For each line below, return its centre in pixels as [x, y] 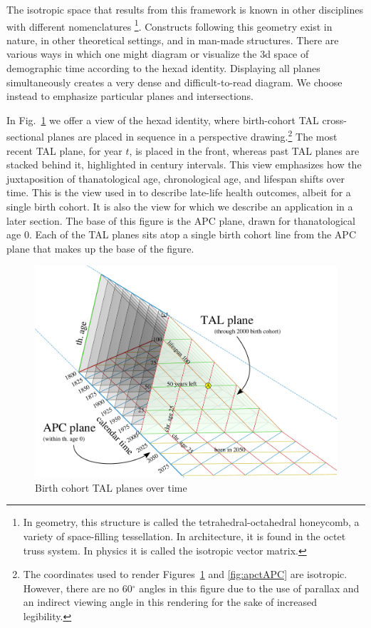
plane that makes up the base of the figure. [100, 248]
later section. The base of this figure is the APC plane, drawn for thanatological [181, 220]
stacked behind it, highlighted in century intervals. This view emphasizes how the [184, 164]
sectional [25, 137]
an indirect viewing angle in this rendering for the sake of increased [170, 602]
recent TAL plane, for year [64, 150]
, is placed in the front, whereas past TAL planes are [244, 150]
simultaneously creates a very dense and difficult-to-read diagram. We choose [174, 82]
